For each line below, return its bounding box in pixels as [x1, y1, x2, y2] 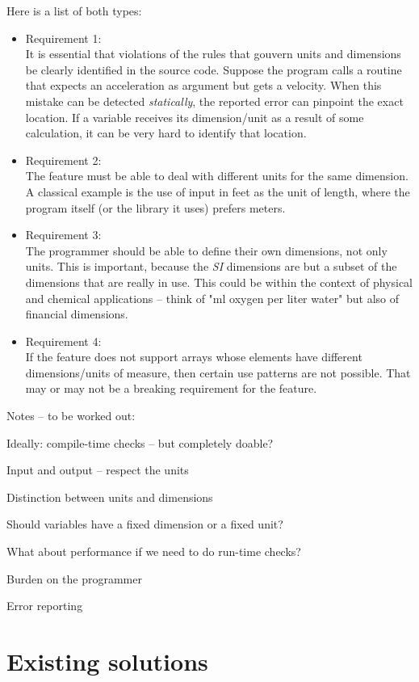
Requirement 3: [25, 226, 102, 243]
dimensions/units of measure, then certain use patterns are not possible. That [25, 364, 411, 381]
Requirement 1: [25, 29, 102, 46]
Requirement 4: [25, 332, 102, 349]
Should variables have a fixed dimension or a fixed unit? [6, 516, 283, 533]
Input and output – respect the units [6, 461, 189, 478]
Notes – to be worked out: [6, 407, 136, 424]
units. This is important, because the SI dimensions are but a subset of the [25, 258, 397, 275]
